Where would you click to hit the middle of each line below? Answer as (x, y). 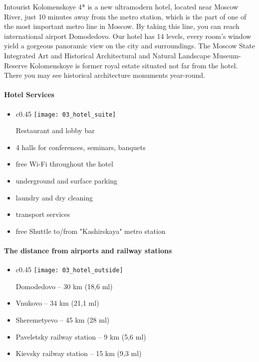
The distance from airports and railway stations (88, 250)
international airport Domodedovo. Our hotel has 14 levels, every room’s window (128, 36)
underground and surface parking (67, 180)
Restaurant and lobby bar (55, 130)
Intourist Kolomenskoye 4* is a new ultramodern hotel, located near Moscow (121, 6)
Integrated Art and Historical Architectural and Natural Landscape (107, 55)
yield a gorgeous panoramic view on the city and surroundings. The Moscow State (129, 46)
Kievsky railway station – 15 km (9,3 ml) (79, 353)
